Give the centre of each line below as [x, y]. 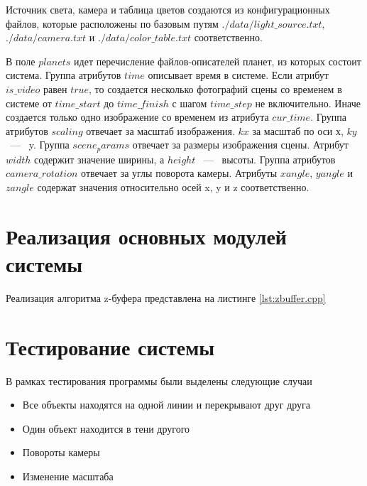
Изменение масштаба [68, 476]
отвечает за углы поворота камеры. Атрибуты [179, 173]
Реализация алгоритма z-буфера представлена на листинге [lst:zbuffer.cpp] [166, 297]
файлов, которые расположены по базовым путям [112, 23]
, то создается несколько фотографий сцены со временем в [215, 88]
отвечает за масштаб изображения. [160, 130]
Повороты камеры [61, 452]
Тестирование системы [110, 346]
